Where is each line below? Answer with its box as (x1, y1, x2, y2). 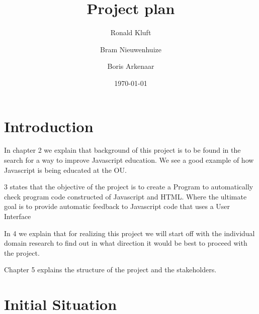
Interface (4, 211, 31, 221)
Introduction (4, 116, 94, 136)
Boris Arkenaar (107, 61, 154, 71)
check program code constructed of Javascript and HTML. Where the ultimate (4, 191, 247, 201)
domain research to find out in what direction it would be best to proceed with (4, 238, 247, 248)
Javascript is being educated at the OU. (4, 164, 127, 175)
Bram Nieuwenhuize (100, 44, 161, 54)
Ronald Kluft (110, 27, 151, 38)
